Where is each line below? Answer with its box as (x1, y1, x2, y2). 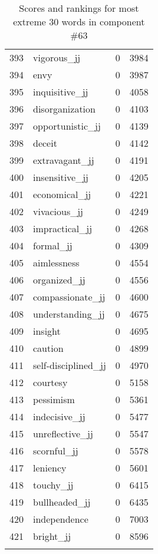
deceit (33, 136, 57, 150)
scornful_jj (33, 444, 78, 457)
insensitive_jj (33, 170, 88, 184)
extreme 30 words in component (13, 15, 145, 28)
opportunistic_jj (33, 119, 101, 133)
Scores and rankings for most (19, 1, 139, 15)
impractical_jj (33, 222, 93, 235)
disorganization (33, 102, 96, 116)
